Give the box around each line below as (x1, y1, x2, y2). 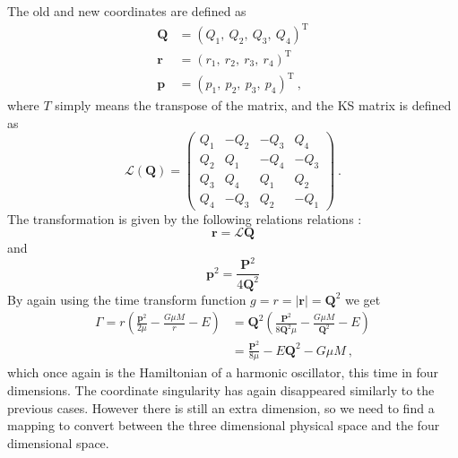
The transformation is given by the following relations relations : (7, 209, 362, 228)
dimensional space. (7, 433, 109, 452)
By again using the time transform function (7, 289, 246, 308)
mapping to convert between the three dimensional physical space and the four (7, 416, 440, 435)
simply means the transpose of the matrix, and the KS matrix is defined (55, 96, 452, 115)
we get (344, 289, 381, 308)
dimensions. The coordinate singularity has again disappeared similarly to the (7, 381, 435, 399)
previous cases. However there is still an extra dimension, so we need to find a (7, 398, 435, 417)
